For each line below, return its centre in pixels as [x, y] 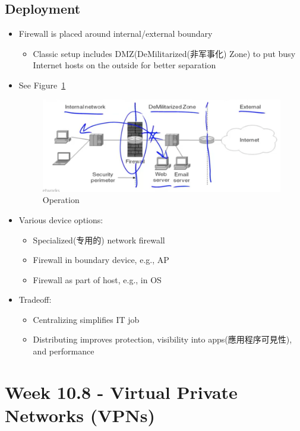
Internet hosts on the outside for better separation [124, 65]
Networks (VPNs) [80, 415]
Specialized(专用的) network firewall [99, 240]
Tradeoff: [35, 300]
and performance [64, 351]
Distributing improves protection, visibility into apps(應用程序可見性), [162, 339]
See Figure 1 [42, 85]
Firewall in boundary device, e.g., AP [101, 260]
